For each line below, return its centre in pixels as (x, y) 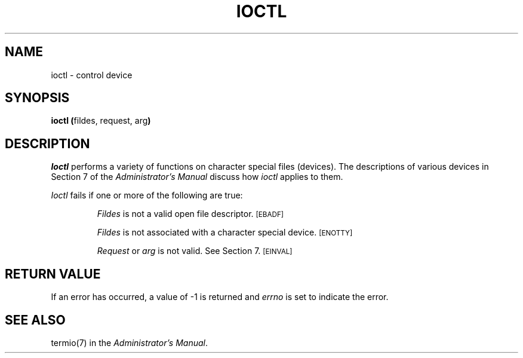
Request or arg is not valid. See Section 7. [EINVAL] (195, 251)
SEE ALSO (35, 320)
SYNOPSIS (37, 98)
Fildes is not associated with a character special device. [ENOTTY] (225, 232)
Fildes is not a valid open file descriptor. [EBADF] (190, 214)
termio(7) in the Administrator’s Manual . (129, 342)
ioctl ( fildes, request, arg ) (101, 121)
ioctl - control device (92, 75)
